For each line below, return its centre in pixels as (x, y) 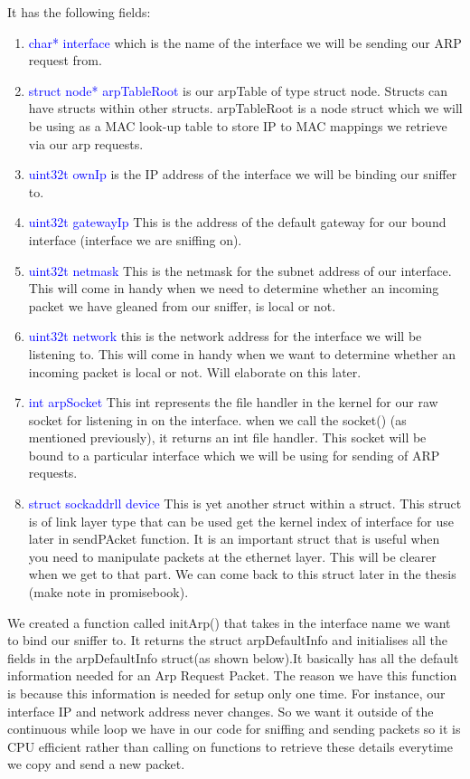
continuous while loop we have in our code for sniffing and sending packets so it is (234, 729)
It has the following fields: (79, 12)
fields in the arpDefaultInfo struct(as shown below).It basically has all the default (233, 657)
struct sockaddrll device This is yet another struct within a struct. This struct (245, 503)
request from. (65, 60)
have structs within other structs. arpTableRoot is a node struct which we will (245, 108)
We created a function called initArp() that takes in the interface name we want (229, 622)
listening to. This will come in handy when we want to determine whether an (242, 353)
